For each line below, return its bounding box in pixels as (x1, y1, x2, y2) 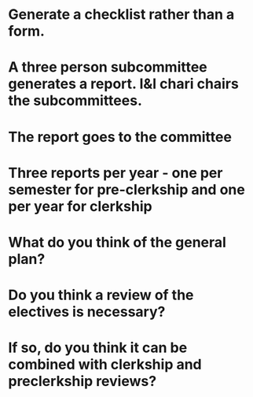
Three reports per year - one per (8, 164, 223, 182)
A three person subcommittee (8, 58, 208, 76)
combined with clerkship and (8, 356, 202, 373)
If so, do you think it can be (8, 339, 188, 357)
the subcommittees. (8, 92, 143, 109)
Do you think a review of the (8, 286, 194, 304)
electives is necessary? (8, 303, 166, 321)
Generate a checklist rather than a (8, 6, 235, 24)
